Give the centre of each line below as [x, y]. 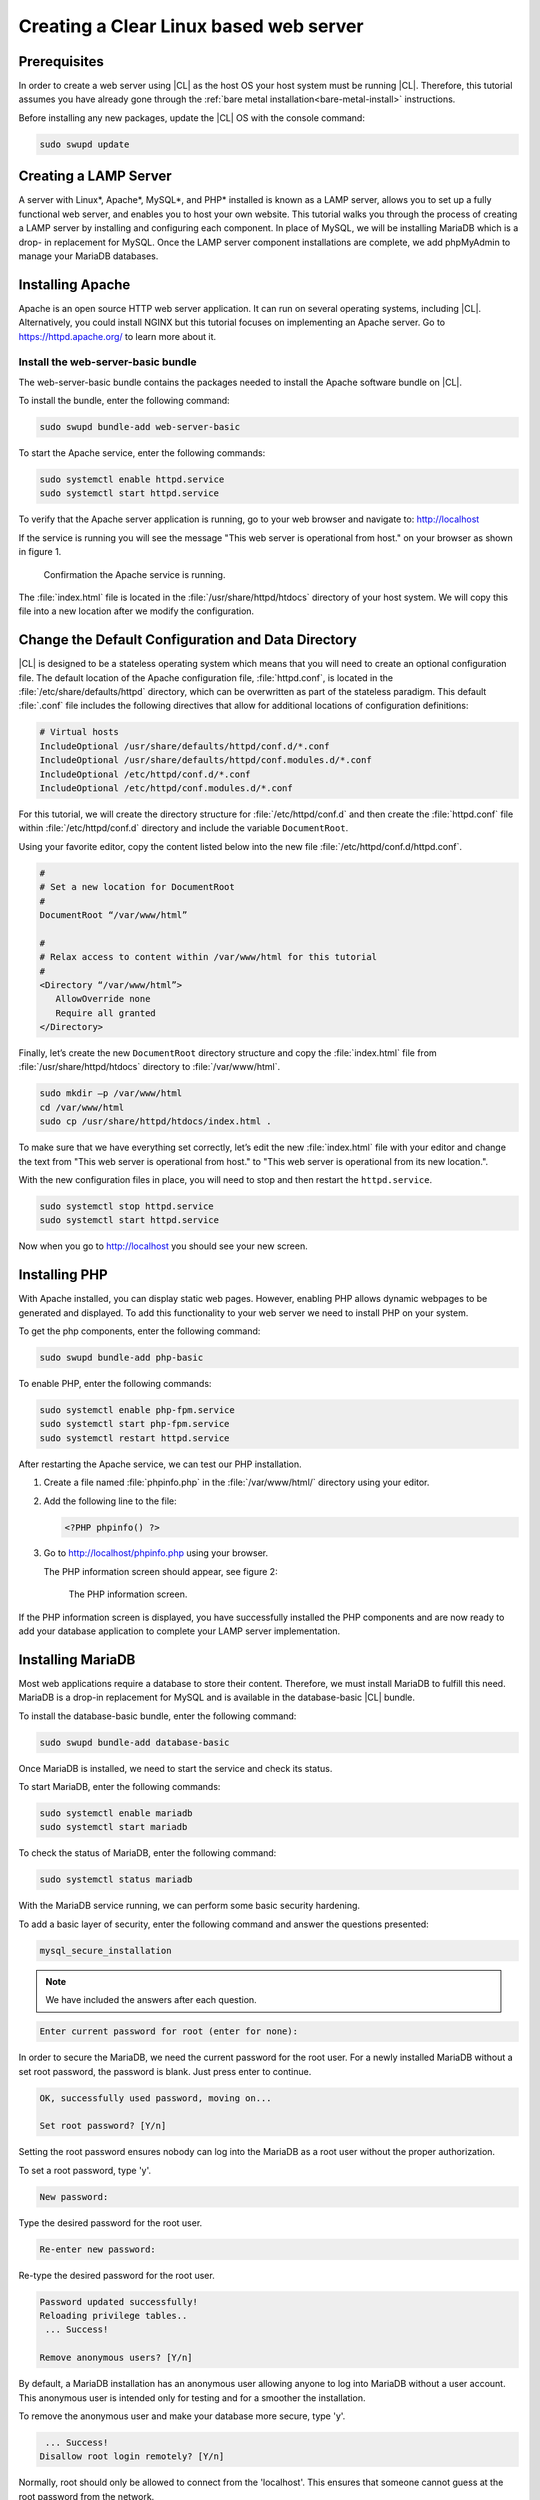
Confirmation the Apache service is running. [134, 574]
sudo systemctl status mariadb [116, 1879]
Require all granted [106, 1013]
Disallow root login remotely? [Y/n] [132, 2456]
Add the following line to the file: [110, 1501]
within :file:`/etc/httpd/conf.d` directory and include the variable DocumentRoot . [183, 828]
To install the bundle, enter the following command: [124, 401]
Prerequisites [61, 61]
